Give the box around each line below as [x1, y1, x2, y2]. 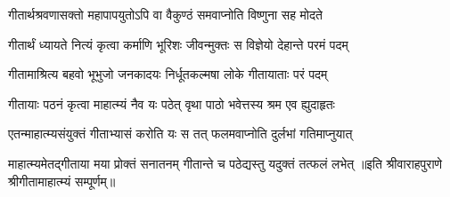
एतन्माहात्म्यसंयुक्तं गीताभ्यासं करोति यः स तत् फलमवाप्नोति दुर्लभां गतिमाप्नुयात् [8, 124, 353, 143]
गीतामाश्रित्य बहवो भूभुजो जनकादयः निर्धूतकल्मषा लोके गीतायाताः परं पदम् [8, 65, 328, 83]
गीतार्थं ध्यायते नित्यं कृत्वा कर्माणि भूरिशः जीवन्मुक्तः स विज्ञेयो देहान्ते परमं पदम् [8, 35, 348, 53]
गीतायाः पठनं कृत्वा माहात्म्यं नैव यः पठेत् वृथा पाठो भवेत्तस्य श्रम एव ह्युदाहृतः [8, 94, 335, 113]
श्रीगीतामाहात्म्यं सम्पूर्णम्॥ [8, 171, 116, 190]
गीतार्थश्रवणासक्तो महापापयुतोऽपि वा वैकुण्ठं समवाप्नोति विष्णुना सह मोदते [8, 5, 323, 23]
